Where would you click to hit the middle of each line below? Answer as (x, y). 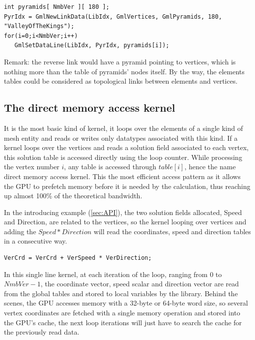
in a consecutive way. (36, 241)
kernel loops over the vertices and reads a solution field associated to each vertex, (126, 147)
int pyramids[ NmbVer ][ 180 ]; (57, 7)
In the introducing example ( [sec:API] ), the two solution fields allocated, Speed (123, 212)
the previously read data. (42, 332)
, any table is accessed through (110, 167)
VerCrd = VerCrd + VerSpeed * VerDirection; (78, 258)
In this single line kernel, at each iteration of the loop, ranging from (106, 274)
